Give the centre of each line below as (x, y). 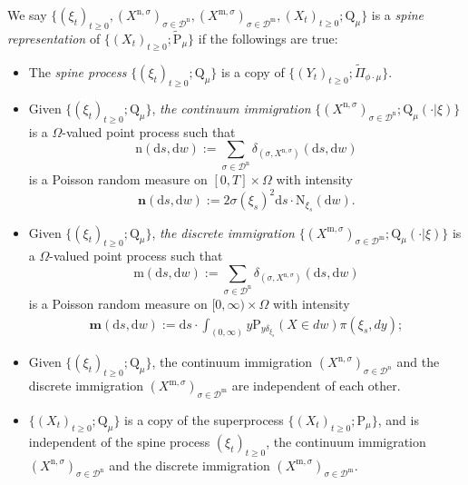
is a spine (398, 15)
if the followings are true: (268, 39)
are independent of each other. (316, 386)
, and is (398, 419)
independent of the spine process (119, 441)
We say (27, 15)
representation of (54, 39)
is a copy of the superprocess (204, 419)
